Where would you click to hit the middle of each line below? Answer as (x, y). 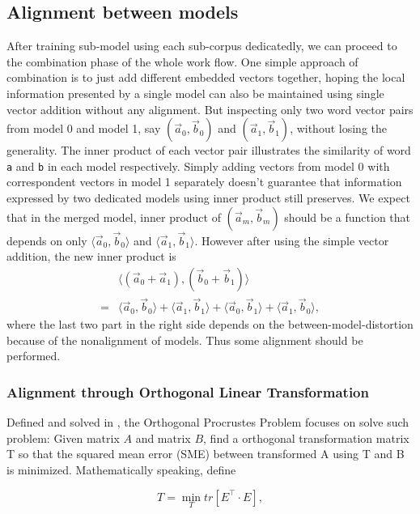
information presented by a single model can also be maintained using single (195, 93)
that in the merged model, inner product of (114, 217)
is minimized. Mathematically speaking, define (121, 470)
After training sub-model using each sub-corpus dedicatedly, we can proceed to (202, 46)
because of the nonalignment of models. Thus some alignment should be (185, 340)
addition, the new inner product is (91, 256)
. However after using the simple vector (292, 240)
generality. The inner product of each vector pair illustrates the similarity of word (209, 150)
